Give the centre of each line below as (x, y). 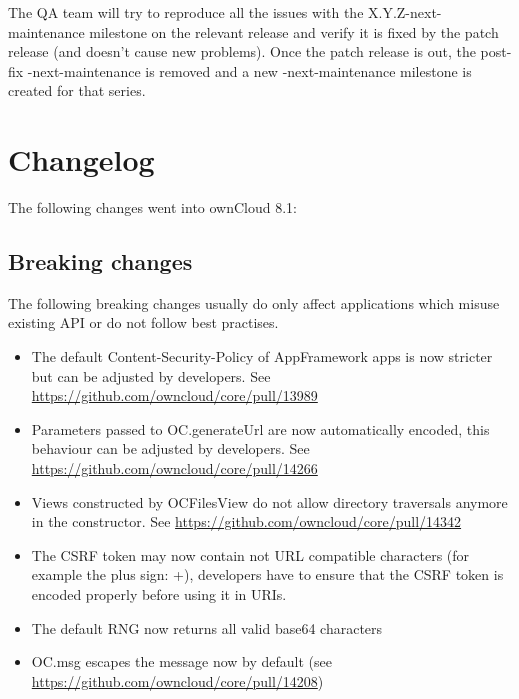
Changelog (81, 159)
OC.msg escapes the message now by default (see (182, 661)
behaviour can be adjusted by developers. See (170, 448)
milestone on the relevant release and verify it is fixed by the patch (294, 31)
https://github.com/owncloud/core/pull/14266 (174, 468)
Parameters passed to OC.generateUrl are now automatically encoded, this (260, 428)
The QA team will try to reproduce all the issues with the (186, 12)
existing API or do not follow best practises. (143, 322)
